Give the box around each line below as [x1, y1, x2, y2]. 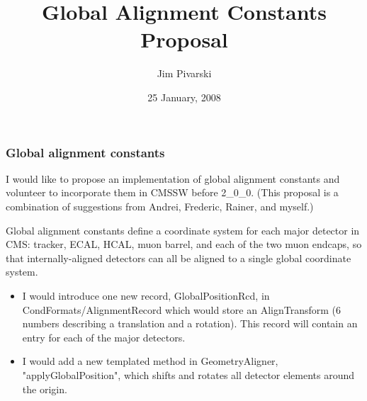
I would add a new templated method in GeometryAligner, [22, 354, 278, 368]
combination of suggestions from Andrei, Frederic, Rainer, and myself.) [6, 198, 314, 213]
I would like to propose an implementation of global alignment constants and [6, 171, 340, 186]
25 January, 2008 [147, 89, 221, 104]
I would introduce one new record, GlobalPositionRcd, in [22, 288, 270, 303]
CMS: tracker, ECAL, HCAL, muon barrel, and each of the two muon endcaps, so [6, 237, 362, 252]
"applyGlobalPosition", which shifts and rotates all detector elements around [22, 367, 355, 382]
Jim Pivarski [157, 66, 212, 81]
